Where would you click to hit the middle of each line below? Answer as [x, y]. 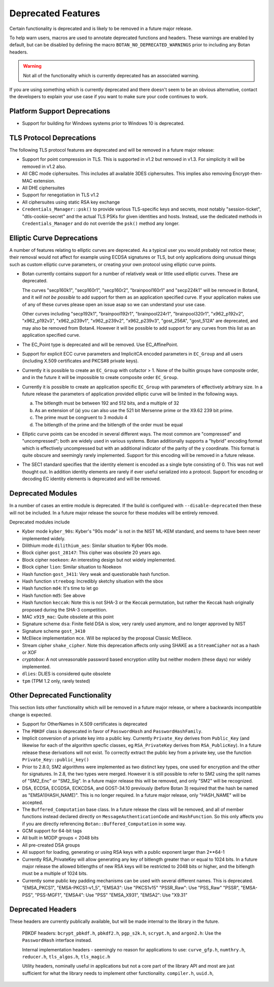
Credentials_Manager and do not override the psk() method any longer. [101, 223]
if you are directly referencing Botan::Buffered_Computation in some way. [104, 824]
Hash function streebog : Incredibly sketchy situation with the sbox [93, 581]
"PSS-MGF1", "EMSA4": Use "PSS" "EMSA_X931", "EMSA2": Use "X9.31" [111, 895]
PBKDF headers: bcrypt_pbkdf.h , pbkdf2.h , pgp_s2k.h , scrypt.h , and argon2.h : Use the [122, 933]
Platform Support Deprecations [60, 111]
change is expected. [31, 714]
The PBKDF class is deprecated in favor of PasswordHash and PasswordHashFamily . [112, 731]
